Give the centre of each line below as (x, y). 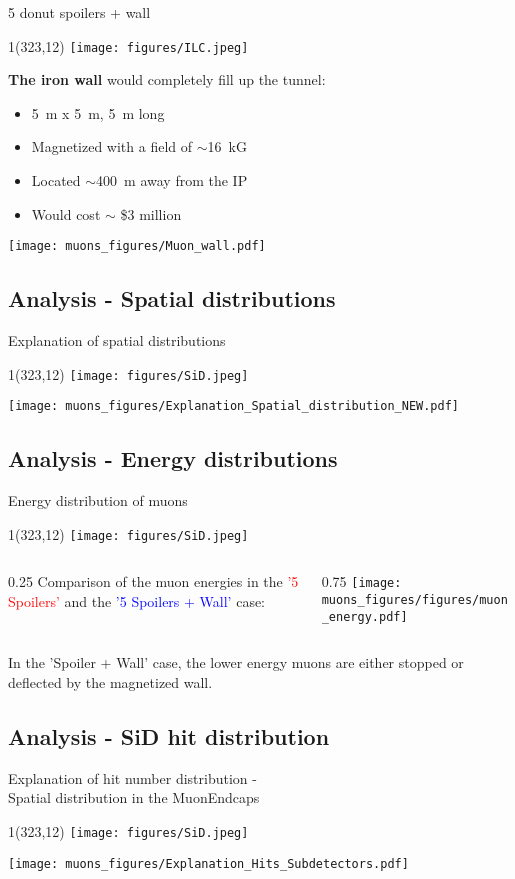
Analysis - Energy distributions (173, 458)
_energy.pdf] (364, 616)
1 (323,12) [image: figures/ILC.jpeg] (128, 45)
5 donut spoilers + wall (79, 12)
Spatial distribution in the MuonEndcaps (134, 797)
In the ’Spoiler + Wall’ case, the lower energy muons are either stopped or (236, 662)
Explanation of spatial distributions (117, 340)
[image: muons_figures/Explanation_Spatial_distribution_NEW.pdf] (234, 406)
